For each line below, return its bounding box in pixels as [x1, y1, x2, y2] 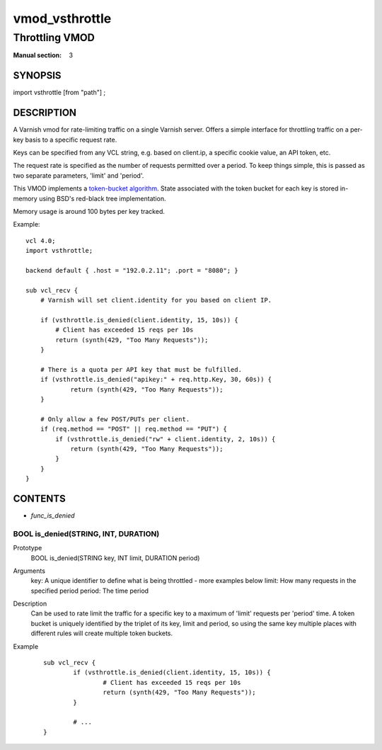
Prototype [13, 544, 42, 552]
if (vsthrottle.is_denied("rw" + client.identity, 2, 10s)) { [55, 435, 276, 443]
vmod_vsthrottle [13, 11, 112, 26]
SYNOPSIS [13, 69, 62, 81]
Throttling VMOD [13, 31, 95, 44]
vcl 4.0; [25, 237, 56, 244]
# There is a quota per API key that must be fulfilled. [40, 365, 242, 373]
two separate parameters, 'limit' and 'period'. [13, 171, 144, 180]
